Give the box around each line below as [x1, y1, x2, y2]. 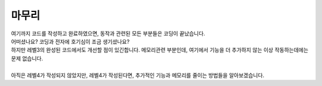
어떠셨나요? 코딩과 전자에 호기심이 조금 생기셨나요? [11, 38, 130, 45]
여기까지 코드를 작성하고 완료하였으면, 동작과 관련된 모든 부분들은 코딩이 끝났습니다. [11, 30, 206, 37]
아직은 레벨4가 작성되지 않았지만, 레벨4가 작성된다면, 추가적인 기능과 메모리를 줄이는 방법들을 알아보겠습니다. [11, 72, 265, 79]
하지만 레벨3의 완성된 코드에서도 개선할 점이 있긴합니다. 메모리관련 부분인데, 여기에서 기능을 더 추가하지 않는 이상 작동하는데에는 [11, 47, 309, 54]
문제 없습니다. [11, 54, 44, 62]
